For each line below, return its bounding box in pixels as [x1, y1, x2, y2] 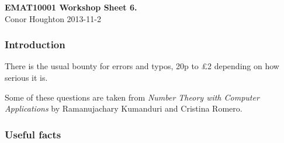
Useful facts [5, 127, 61, 141]
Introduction [5, 37, 65, 52]
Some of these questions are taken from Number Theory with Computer [5, 91, 259, 103]
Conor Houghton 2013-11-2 [5, 12, 101, 24]
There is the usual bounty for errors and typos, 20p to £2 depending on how [5, 60, 279, 72]
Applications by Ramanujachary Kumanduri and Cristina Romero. [5, 102, 243, 115]
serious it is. [5, 71, 48, 83]
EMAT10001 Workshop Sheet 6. [5, 1, 137, 13]
